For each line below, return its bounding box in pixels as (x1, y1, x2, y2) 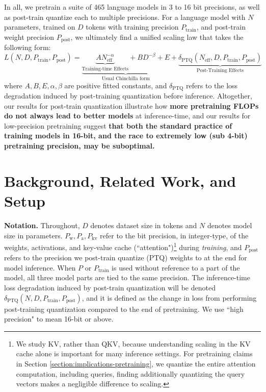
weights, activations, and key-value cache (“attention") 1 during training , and (4, 240, 242, 252)
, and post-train (196, 21, 246, 32)
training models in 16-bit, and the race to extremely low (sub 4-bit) (4, 130, 248, 141)
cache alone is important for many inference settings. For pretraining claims (16, 348, 253, 359)
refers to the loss (186, 80, 238, 90)
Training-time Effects (82, 66, 129, 71)
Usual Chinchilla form (101, 76, 150, 82)
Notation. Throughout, (4, 219, 80, 230)
